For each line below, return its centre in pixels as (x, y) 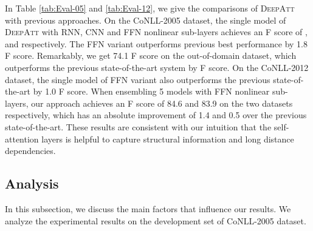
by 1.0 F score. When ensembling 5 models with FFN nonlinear (151, 91)
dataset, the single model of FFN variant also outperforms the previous (138, 79)
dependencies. (30, 151)
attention (22, 139)
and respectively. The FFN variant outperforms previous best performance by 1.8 (156, 43)
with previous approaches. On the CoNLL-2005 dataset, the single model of (146, 20)
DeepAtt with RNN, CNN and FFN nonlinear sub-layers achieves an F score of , (156, 32)
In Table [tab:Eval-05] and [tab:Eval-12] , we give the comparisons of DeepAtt (150, 8)
